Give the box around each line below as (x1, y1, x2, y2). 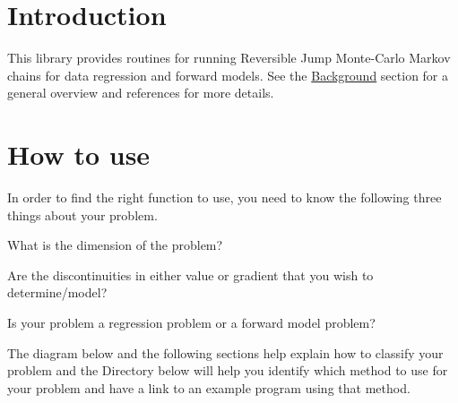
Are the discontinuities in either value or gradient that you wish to (7, 265, 374, 284)
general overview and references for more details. (7, 83, 274, 102)
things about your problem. (7, 205, 158, 224)
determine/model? (7, 283, 108, 302)
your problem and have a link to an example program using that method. (7, 378, 410, 397)
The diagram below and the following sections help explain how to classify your (7, 343, 444, 362)
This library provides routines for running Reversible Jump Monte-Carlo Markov (7, 48, 451, 67)
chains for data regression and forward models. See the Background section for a (7, 65, 449, 84)
